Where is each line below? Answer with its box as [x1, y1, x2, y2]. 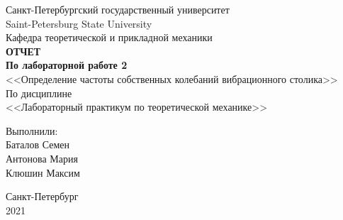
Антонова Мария [6, 150, 78, 165]
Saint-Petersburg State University [6, 16, 152, 31]
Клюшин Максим [6, 165, 80, 180]
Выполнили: [6, 123, 58, 138]
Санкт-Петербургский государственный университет [6, 2, 230, 16]
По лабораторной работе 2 [6, 57, 128, 72]
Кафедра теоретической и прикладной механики [6, 30, 213, 45]
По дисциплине [6, 85, 72, 100]
